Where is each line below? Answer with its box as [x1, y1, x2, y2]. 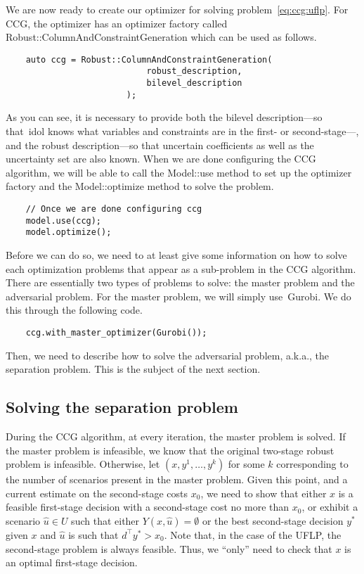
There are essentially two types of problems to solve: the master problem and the [6, 275, 355, 290]
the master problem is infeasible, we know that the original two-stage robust [6, 442, 334, 457]
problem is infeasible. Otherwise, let [6, 457, 160, 471]
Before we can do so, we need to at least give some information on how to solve [6, 247, 347, 262]
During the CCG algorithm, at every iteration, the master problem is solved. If [6, 428, 346, 443]
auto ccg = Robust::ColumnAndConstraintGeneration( [25, 54, 273, 65]
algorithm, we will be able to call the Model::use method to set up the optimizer [6, 165, 352, 179]
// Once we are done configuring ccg [25, 203, 202, 214]
